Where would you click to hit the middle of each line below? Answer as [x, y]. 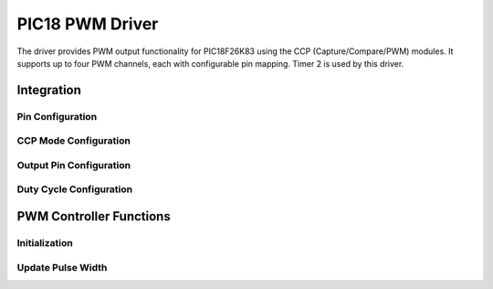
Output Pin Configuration [74, 165]
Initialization [45, 242]
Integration [49, 90]
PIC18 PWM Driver [88, 24]
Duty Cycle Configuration [75, 189]
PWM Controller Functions [94, 216]
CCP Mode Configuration [74, 141]
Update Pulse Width [62, 267]
